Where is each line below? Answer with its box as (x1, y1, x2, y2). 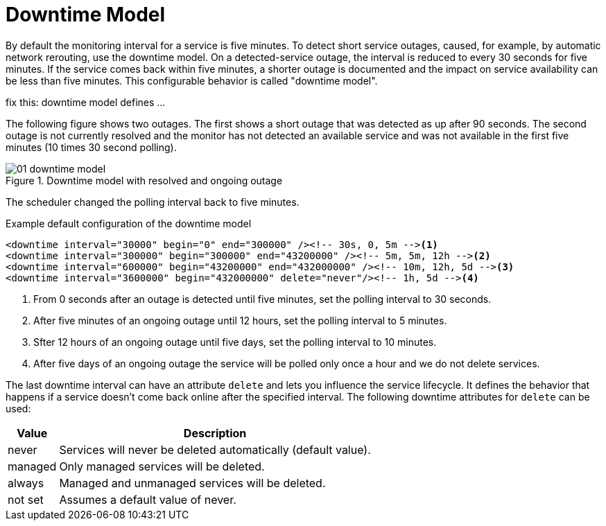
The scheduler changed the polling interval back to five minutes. (6, 195, 300, 208)
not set (8, 492, 44, 507)
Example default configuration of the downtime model (6, 217, 252, 229)
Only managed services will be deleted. (59, 459, 265, 473)
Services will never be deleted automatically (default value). (59, 442, 371, 457)
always (8, 475, 44, 490)
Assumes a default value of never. (59, 492, 236, 507)
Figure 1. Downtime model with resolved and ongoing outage (6, 174, 283, 186)
